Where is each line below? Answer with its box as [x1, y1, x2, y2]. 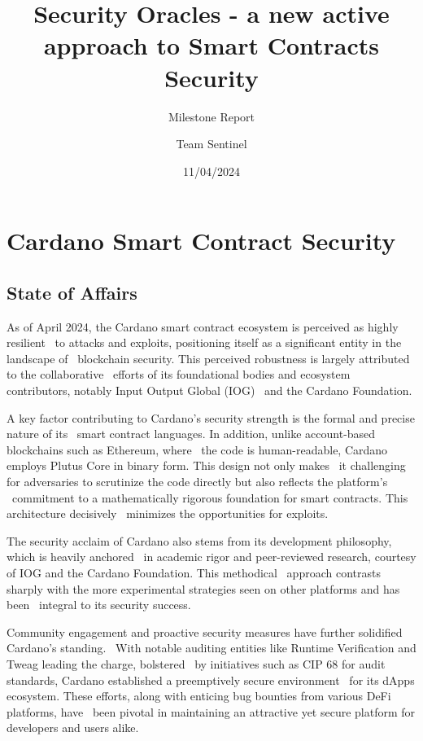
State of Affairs [7, 279, 137, 305]
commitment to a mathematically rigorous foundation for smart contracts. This [11, 489, 408, 506]
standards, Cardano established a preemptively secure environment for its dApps [7, 671, 415, 688]
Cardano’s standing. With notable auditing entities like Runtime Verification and [7, 639, 416, 656]
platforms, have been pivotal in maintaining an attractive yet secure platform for [7, 703, 416, 720]
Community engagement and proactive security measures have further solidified [7, 623, 403, 640]
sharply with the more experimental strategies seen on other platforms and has [7, 580, 400, 597]
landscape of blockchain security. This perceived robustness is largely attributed [7, 349, 410, 366]
